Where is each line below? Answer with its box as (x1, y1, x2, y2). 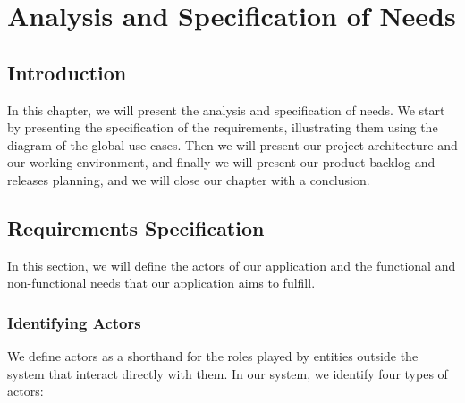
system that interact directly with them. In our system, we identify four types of (7, 364, 448, 382)
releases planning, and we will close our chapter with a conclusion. (7, 170, 370, 189)
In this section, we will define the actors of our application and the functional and (7, 256, 456, 274)
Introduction (7, 58, 127, 86)
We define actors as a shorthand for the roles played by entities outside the (7, 347, 418, 365)
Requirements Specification (7, 214, 265, 241)
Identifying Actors (7, 311, 141, 333)
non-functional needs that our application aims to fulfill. (7, 273, 316, 292)
